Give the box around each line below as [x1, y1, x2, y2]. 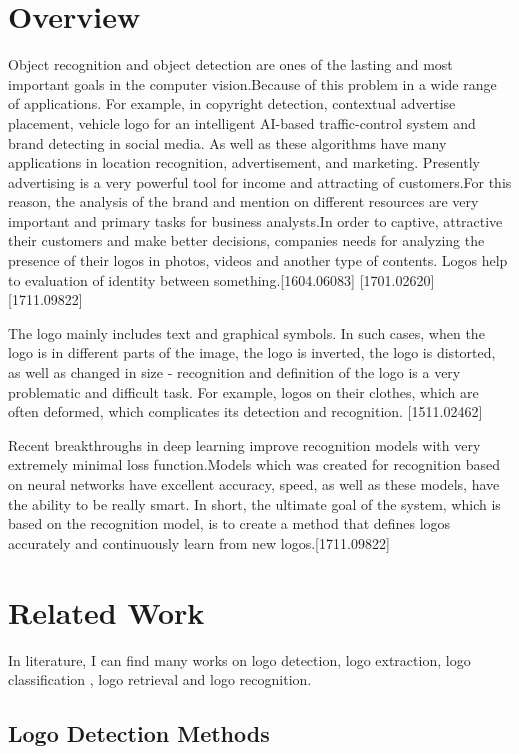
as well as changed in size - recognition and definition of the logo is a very [8, 362, 461, 383]
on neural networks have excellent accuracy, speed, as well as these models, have [8, 474, 500, 494]
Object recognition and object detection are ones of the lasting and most [8, 54, 453, 75]
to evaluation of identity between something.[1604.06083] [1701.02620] [8, 269, 435, 290]
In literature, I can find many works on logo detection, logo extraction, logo [8, 649, 471, 670]
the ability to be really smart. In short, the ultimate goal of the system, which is [8, 493, 501, 514]
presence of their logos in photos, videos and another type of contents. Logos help [8, 250, 508, 271]
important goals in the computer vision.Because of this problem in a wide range [8, 73, 497, 94]
